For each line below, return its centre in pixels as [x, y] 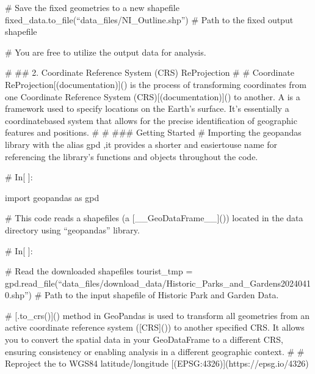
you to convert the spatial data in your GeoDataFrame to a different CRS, [144, 339]
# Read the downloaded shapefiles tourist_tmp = [99, 271]
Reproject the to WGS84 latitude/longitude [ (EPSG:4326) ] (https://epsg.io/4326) [157, 363]
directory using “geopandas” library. [72, 229]
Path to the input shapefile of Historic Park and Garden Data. [162, 295]
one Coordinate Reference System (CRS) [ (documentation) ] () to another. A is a [153, 96]
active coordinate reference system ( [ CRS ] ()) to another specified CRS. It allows [155, 327]
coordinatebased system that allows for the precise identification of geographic [151, 120]
